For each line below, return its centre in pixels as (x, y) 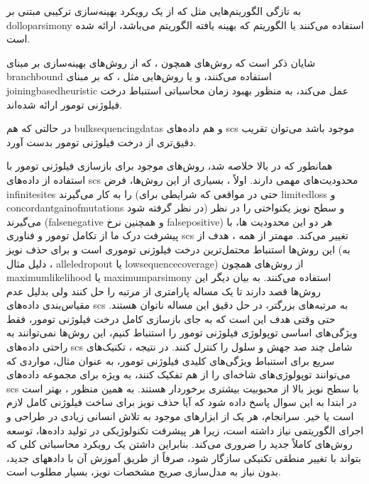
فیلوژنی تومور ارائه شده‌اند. (65, 104)
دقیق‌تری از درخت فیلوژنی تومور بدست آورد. (101, 142)
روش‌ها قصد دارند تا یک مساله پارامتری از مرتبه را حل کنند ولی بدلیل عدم (164, 291)
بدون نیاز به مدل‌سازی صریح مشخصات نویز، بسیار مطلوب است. (144, 472)
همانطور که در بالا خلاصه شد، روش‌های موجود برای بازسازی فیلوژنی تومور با (170, 166)
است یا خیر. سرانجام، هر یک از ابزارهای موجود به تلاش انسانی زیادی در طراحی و (180, 416)
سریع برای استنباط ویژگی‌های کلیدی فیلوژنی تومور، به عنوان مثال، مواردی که (171, 360)
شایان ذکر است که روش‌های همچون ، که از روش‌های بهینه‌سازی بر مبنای (161, 62)
